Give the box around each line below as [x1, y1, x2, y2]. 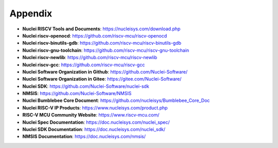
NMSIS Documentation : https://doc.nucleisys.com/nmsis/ [22, 134, 146, 140]
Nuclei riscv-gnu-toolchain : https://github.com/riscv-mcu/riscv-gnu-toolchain [22, 47, 189, 53]
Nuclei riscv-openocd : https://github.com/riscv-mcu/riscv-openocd [22, 32, 167, 39]
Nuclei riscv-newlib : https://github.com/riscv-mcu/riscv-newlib [22, 54, 158, 61]
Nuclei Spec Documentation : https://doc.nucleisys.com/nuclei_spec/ [22, 119, 170, 125]
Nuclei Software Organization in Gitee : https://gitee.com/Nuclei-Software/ [22, 76, 182, 82]
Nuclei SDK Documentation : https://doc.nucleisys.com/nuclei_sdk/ [22, 126, 166, 133]
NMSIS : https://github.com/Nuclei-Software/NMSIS [22, 90, 132, 97]
